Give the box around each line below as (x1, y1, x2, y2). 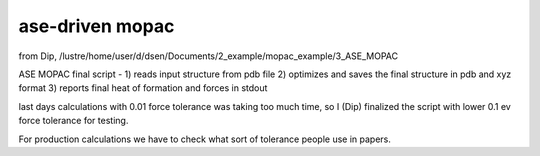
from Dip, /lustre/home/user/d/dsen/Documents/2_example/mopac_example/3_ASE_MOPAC (18, 50, 399, 62)
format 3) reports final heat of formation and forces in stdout (18, 82, 268, 94)
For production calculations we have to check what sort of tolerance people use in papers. (18, 133, 392, 145)
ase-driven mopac (18, 15, 175, 37)
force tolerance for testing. (18, 115, 129, 127)
